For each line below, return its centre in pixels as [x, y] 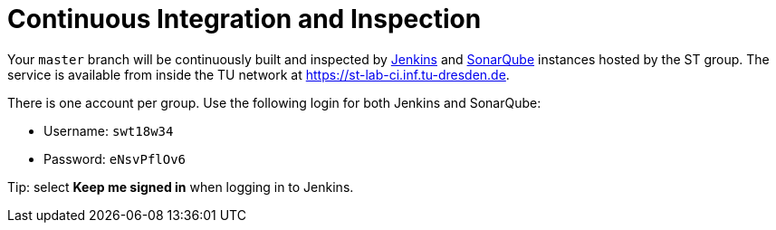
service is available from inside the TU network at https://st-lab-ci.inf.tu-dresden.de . [259, 74]
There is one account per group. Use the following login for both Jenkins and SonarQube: [274, 102]
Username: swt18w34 [109, 130]
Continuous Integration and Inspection [244, 19]
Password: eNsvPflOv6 [115, 158]
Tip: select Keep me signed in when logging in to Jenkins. [181, 187]
